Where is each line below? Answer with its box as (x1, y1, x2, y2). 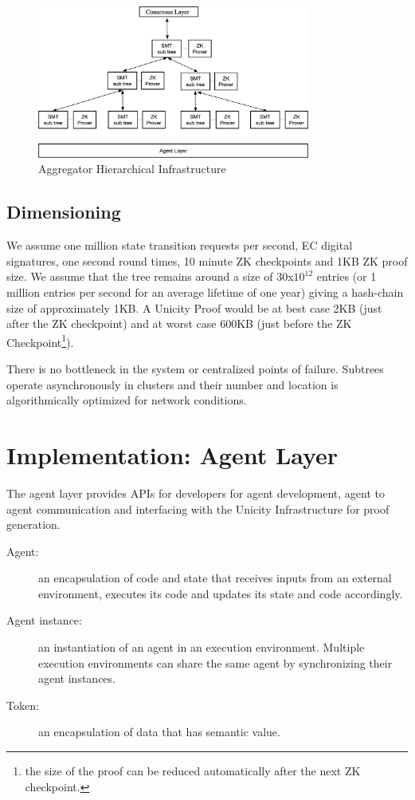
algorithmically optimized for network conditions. (6, 392, 247, 408)
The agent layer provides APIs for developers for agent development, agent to (6, 484, 386, 501)
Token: (6, 696, 39, 713)
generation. (6, 516, 61, 533)
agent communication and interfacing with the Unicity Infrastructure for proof (6, 500, 390, 517)
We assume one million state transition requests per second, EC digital (6, 237, 353, 254)
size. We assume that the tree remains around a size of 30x (6, 268, 294, 285)
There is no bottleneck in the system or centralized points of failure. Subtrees (6, 361, 384, 376)
